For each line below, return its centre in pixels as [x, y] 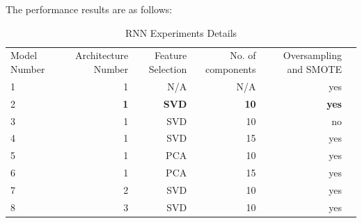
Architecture [102, 55]
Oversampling [312, 55]
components [231, 69]
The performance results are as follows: [89, 9]
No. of [243, 55]
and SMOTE [314, 69]
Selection [168, 69]
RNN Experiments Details [181, 32]
